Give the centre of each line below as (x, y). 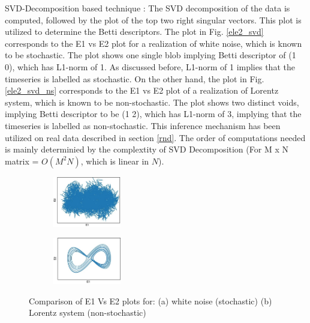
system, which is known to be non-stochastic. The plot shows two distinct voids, (152, 102)
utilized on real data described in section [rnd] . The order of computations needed (155, 137)
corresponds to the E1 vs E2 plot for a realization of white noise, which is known (154, 43)
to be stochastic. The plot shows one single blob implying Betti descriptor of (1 (151, 55)
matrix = (22, 161)
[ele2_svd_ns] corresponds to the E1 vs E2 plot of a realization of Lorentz (142, 90)
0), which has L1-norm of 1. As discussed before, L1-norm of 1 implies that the (150, 66)
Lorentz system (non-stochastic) (88, 312)
